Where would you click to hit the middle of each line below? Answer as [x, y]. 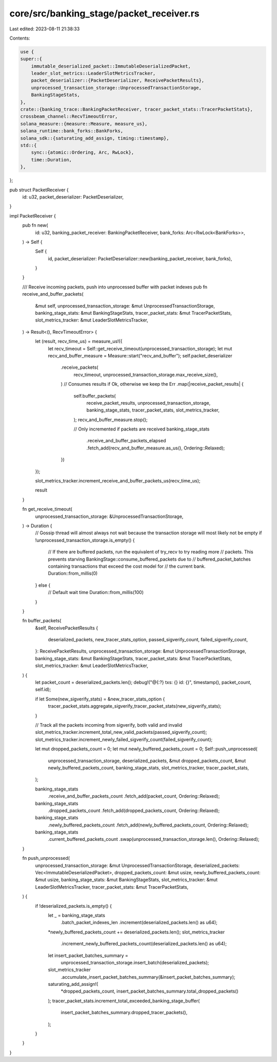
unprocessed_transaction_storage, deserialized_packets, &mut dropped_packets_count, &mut [147, 761]
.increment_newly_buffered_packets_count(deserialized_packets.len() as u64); [144, 944]
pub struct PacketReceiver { [39, 190]
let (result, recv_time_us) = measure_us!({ [79, 341]
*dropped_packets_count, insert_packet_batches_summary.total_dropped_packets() [150, 991]
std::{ [28, 145]
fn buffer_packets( [42, 621]
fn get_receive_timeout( [47, 509]
